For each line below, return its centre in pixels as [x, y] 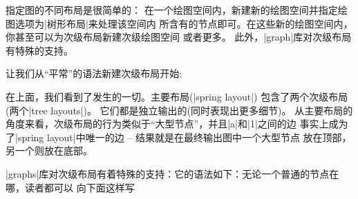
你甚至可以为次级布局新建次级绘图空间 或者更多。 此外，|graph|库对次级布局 [179, 37]
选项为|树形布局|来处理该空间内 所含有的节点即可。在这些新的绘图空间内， [184, 23]
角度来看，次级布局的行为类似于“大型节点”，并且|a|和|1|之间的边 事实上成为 [177, 124]
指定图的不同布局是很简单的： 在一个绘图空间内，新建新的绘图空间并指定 [172, 10]
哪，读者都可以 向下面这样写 [70, 187]
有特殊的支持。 [39, 50]
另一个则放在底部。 [49, 150]
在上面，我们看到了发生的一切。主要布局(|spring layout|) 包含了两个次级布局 [177, 96]
